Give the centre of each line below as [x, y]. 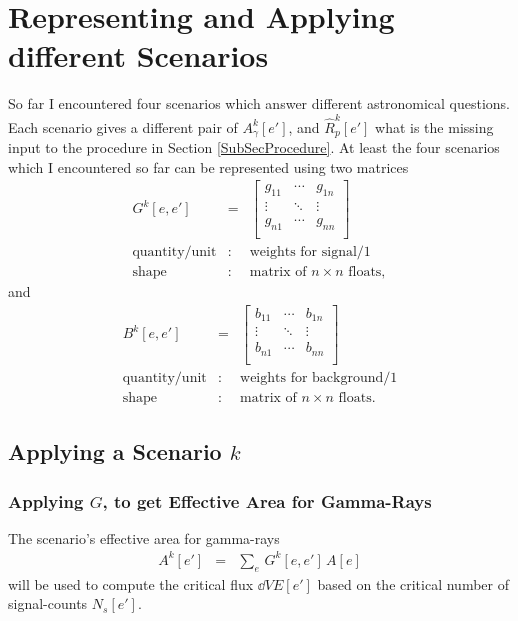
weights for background [312, 377]
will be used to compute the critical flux [131, 583]
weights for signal [303, 252]
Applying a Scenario [115, 451]
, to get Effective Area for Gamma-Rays [267, 500]
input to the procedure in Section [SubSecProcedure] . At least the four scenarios [254, 147]
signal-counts [48, 603]
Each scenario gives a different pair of [123, 126]
